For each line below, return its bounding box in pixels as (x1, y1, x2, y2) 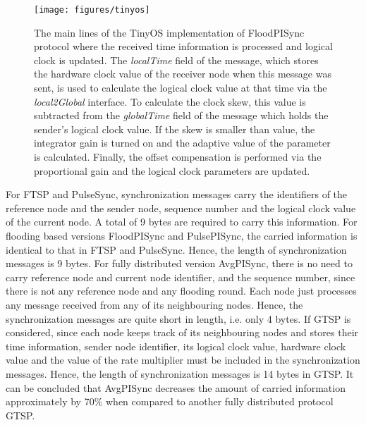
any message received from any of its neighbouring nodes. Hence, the (6, 297, 303, 312)
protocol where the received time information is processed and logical (34, 39, 333, 54)
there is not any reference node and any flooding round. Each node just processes (6, 283, 357, 298)
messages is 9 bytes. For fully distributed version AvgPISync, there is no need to (6, 256, 353, 271)
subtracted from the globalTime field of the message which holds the (34, 108, 329, 123)
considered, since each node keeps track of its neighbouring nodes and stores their (6, 325, 359, 340)
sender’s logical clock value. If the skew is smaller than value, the (34, 121, 315, 136)
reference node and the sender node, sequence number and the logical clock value (6, 200, 356, 215)
